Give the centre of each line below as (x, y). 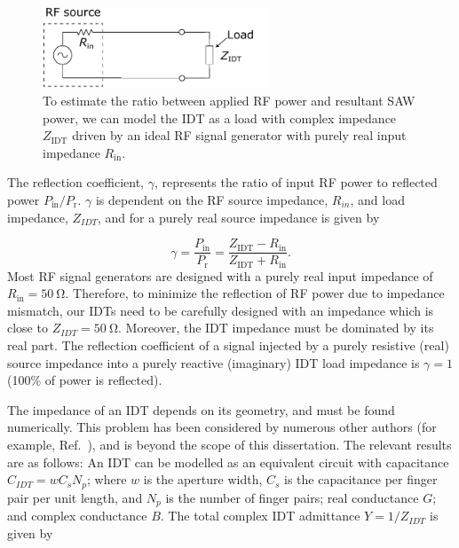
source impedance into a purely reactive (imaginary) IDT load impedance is (214, 362)
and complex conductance (77, 516)
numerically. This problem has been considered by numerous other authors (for (222, 427)
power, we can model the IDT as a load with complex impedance (220, 117)
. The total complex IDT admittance (260, 516)
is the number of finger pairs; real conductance (292, 497)
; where (107, 479)
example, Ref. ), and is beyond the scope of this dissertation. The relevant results (229, 445)
